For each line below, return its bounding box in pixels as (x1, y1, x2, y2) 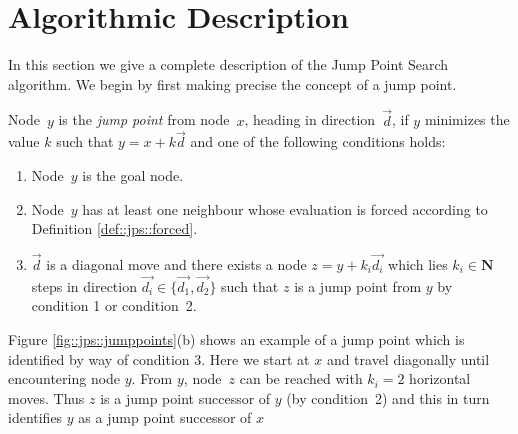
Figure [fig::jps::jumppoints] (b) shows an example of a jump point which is (8, 328, 465, 349)
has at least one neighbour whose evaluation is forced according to (82, 198, 488, 219)
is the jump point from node (58, 109, 230, 130)
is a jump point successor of (100, 387, 271, 408)
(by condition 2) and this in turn (286, 387, 490, 408)
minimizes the (424, 109, 510, 130)
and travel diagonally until (326, 348, 490, 369)
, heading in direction (244, 109, 376, 130)
